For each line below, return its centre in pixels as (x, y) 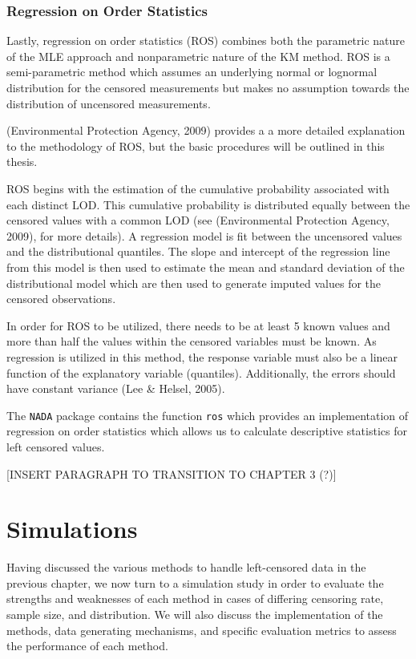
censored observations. (61, 299)
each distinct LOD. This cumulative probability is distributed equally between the (208, 204)
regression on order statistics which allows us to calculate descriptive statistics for (207, 431)
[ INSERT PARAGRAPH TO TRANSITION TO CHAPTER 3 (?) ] (172, 473)
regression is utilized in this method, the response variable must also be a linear (202, 356)
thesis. (22, 162)
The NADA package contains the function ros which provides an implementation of (208, 415)
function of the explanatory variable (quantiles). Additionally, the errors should (201, 372)
